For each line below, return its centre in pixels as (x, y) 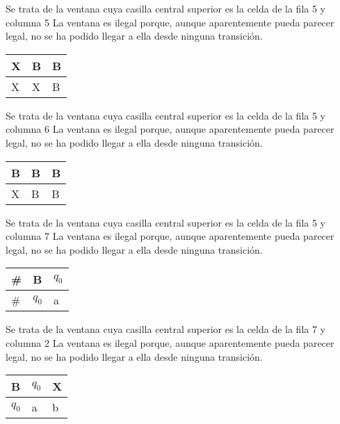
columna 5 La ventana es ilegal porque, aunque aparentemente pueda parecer (170, 22)
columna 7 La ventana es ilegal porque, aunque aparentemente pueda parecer (170, 236)
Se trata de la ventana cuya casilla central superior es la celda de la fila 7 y (166, 329)
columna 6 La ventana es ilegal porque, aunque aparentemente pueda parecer (170, 129)
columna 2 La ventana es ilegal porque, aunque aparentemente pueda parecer (170, 342)
